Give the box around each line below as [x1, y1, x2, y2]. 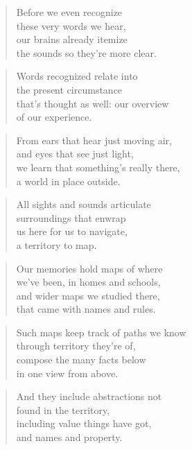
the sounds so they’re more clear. [16, 45, 157, 60]
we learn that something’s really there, [16, 159, 180, 174]
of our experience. [16, 110, 92, 124]
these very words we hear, [16, 18, 126, 33]
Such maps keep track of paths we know [16, 324, 186, 339]
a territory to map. [16, 237, 97, 252]
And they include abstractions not [16, 389, 162, 404]
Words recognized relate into [16, 69, 138, 83]
